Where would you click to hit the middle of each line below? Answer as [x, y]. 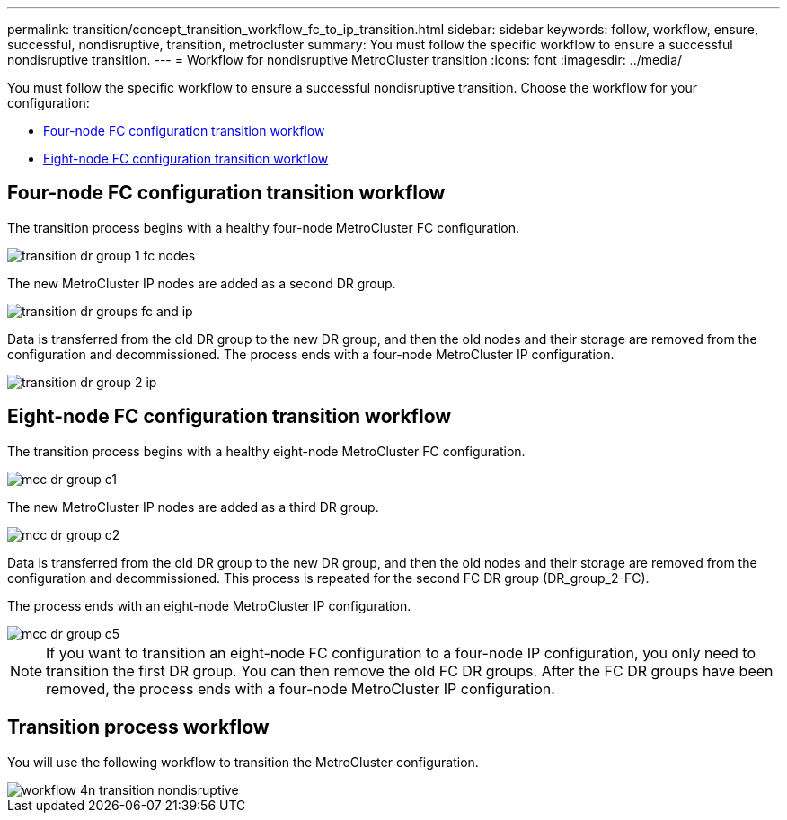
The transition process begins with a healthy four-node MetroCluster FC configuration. [264, 227]
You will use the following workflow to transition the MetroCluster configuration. [243, 762]
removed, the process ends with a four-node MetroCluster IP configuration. [301, 688]
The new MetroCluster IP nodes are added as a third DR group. [193, 507]
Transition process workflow [138, 727]
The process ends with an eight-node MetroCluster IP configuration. [209, 605]
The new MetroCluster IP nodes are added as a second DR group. [202, 283]
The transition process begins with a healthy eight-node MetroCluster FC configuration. [266, 451]
